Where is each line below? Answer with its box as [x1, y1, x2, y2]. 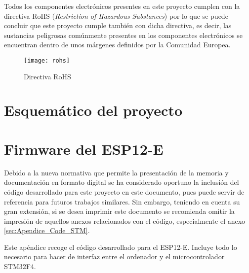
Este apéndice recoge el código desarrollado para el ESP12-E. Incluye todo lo [4, 241, 237, 252]
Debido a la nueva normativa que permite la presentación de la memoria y [4, 167, 229, 177]
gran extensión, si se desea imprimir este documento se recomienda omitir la [4, 206, 235, 216]
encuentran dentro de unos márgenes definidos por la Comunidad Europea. [4, 39, 231, 50]
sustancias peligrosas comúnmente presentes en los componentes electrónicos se [4, 30, 243, 40]
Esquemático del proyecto [4, 100, 183, 120]
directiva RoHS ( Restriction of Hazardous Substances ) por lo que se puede [4, 10, 228, 21]
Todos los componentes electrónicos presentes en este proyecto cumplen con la [4, 1, 240, 11]
